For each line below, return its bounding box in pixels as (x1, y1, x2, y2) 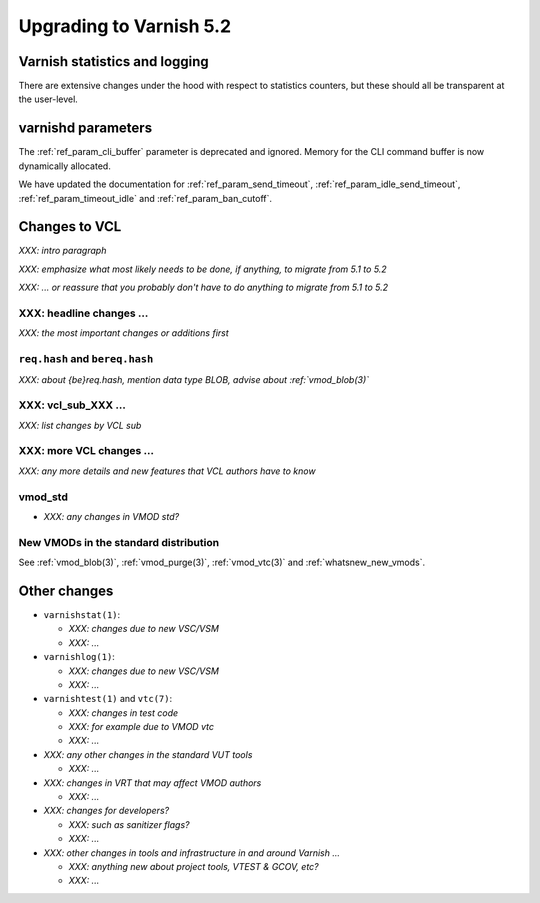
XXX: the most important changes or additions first (18, 327, 229, 339)
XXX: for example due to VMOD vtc (68, 721, 215, 733)
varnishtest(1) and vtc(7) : (43, 693, 173, 705)
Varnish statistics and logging (18, 53, 209, 70)
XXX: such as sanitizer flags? (68, 818, 190, 830)
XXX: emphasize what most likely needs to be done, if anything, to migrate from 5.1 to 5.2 (18, 263, 387, 275)
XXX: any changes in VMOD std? (43, 510, 180, 522)
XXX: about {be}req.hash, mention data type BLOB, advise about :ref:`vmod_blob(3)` (18, 373, 370, 385)
